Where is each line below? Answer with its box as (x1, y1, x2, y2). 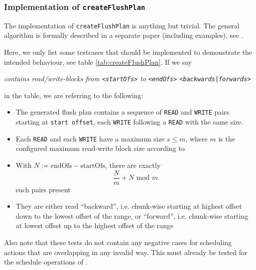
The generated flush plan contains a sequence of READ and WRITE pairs (15, 107, 230, 117)
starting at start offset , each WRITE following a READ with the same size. (15, 117, 244, 127)
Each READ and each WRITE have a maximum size (15, 133, 165, 143)
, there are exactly (105, 160, 161, 170)
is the (218, 133, 235, 143)
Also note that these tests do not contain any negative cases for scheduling (4, 237, 232, 248)
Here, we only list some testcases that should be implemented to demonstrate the (4, 47, 252, 57)
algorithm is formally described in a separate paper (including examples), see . (4, 30, 244, 40)
